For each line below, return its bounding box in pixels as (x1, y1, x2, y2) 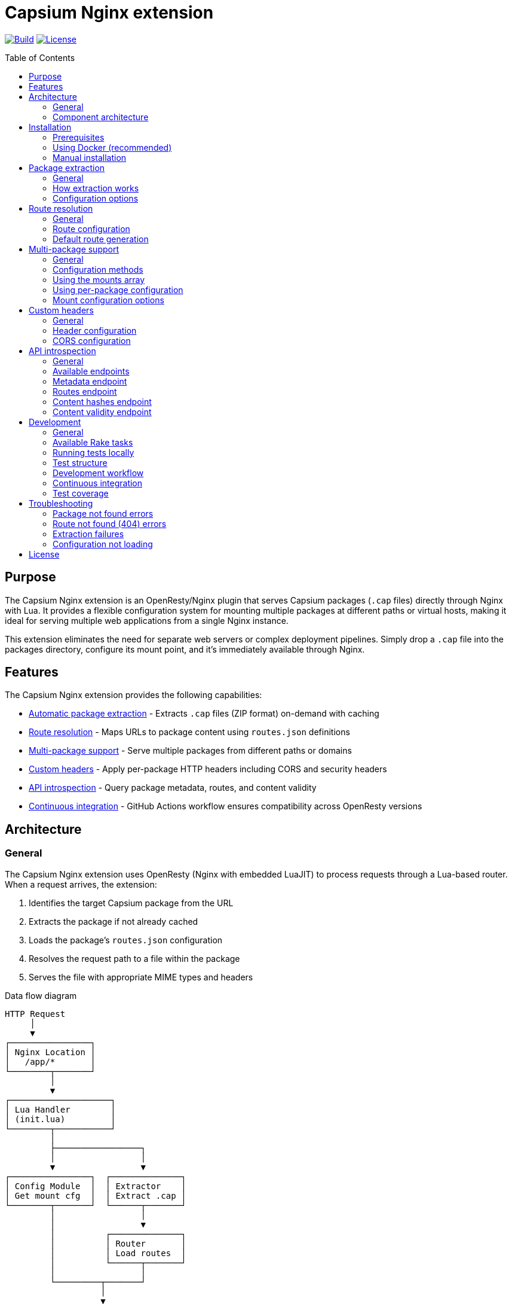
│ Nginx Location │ (5, 1047, 96, 1057)
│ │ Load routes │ (50, 1248, 186, 1258)
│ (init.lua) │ (5, 1114, 116, 1124)
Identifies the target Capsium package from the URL (29, 897, 234, 908)
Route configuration (53, 223, 130, 234)
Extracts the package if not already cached (29, 916, 198, 927)
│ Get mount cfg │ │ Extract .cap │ (5, 1190, 186, 1201)
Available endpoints (53, 365, 130, 376)
